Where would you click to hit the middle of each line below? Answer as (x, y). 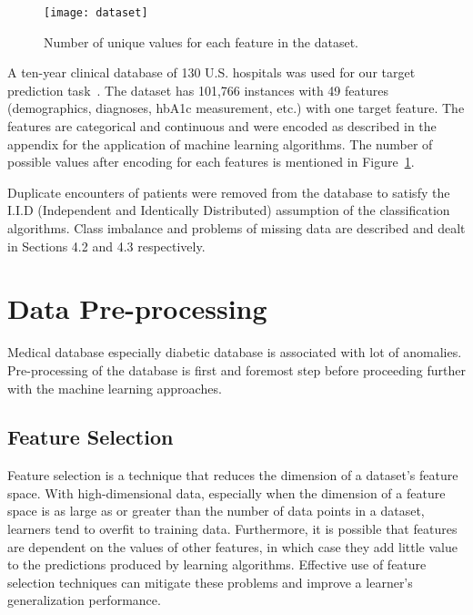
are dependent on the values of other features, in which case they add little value (232, 546)
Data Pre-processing (137, 308)
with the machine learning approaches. (115, 388)
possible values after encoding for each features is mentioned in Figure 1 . (211, 162)
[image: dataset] (96, 13)
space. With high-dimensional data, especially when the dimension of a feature (226, 492)
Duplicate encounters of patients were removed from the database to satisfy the (229, 192)
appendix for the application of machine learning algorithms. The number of (220, 143)
